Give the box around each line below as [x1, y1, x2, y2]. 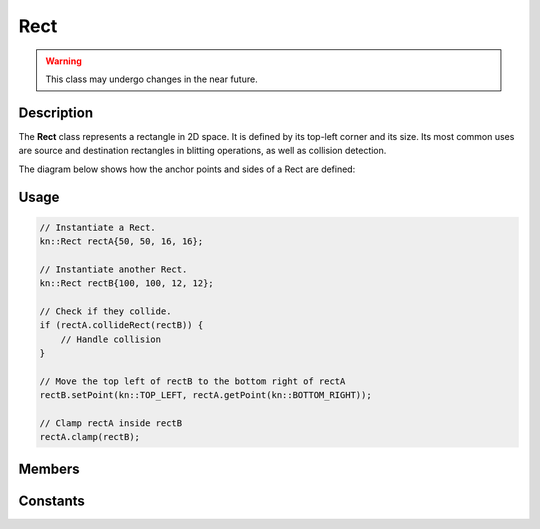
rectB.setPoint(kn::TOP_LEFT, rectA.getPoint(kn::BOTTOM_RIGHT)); [39, 390, 372, 401]
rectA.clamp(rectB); [39, 431, 140, 443]
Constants [18, 492, 85, 509]
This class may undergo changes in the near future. [45, 73, 259, 85]
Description [18, 104, 94, 121]
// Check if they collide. [39, 305, 172, 317]
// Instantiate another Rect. [39, 263, 188, 275]
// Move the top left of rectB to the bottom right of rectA [39, 375, 346, 387]
